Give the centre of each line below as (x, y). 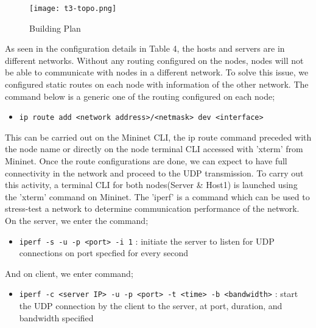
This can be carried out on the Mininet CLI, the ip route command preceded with (158, 137)
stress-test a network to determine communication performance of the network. (152, 208)
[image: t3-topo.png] (73, 9)
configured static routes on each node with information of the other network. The (157, 84)
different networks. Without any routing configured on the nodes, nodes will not (154, 60)
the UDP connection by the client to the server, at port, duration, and (151, 306)
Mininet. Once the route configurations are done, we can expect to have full (146, 161)
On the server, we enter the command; (77, 221)
